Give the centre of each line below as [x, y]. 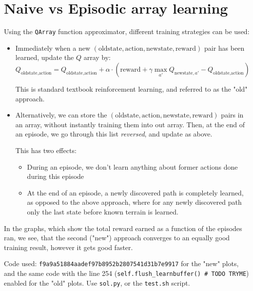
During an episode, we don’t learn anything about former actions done [132, 166]
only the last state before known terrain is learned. [103, 211]
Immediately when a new [53, 48]
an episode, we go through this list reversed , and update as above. [114, 134]
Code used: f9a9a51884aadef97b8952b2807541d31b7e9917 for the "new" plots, [121, 263]
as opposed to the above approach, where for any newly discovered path [134, 202]
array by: [97, 57]
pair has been [224, 48]
